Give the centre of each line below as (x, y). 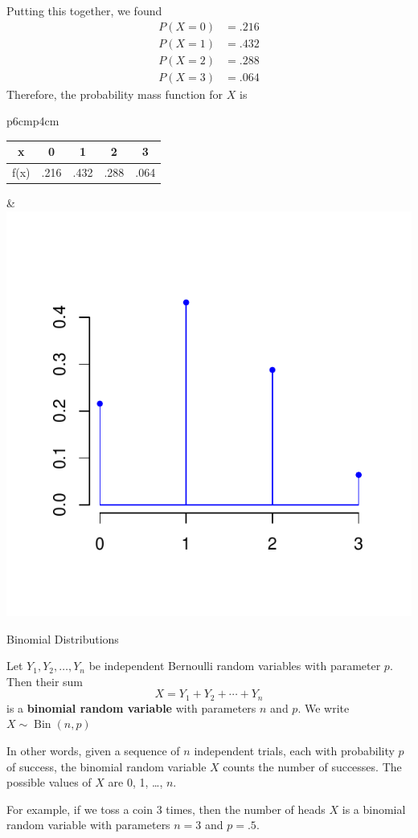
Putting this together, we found (84, 10)
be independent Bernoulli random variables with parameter (235, 666)
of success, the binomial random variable (107, 766)
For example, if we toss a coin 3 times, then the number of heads (166, 809)
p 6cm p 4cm (33, 121)
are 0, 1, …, (135, 782)
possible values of (49, 782)
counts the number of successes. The (312, 766)
